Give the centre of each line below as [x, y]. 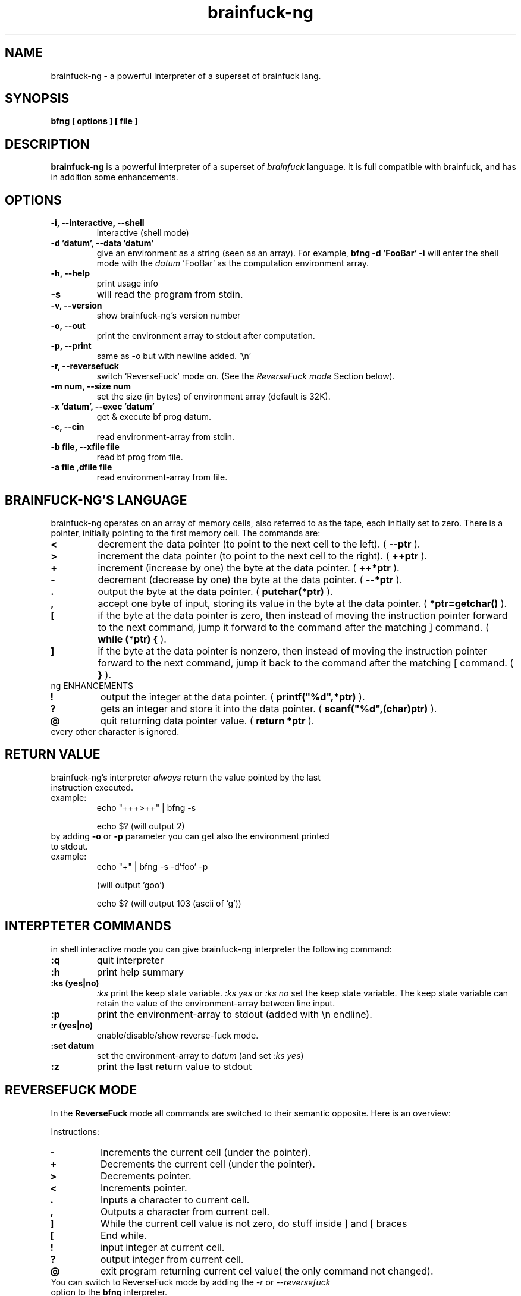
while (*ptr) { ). [132, 639]
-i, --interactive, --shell [98, 223]
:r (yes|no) [72, 1025]
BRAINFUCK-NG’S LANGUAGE [96, 500]
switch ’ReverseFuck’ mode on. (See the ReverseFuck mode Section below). [246, 376]
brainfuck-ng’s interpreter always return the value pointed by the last [186, 777]
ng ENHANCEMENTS [92, 685]
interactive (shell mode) [143, 233]
